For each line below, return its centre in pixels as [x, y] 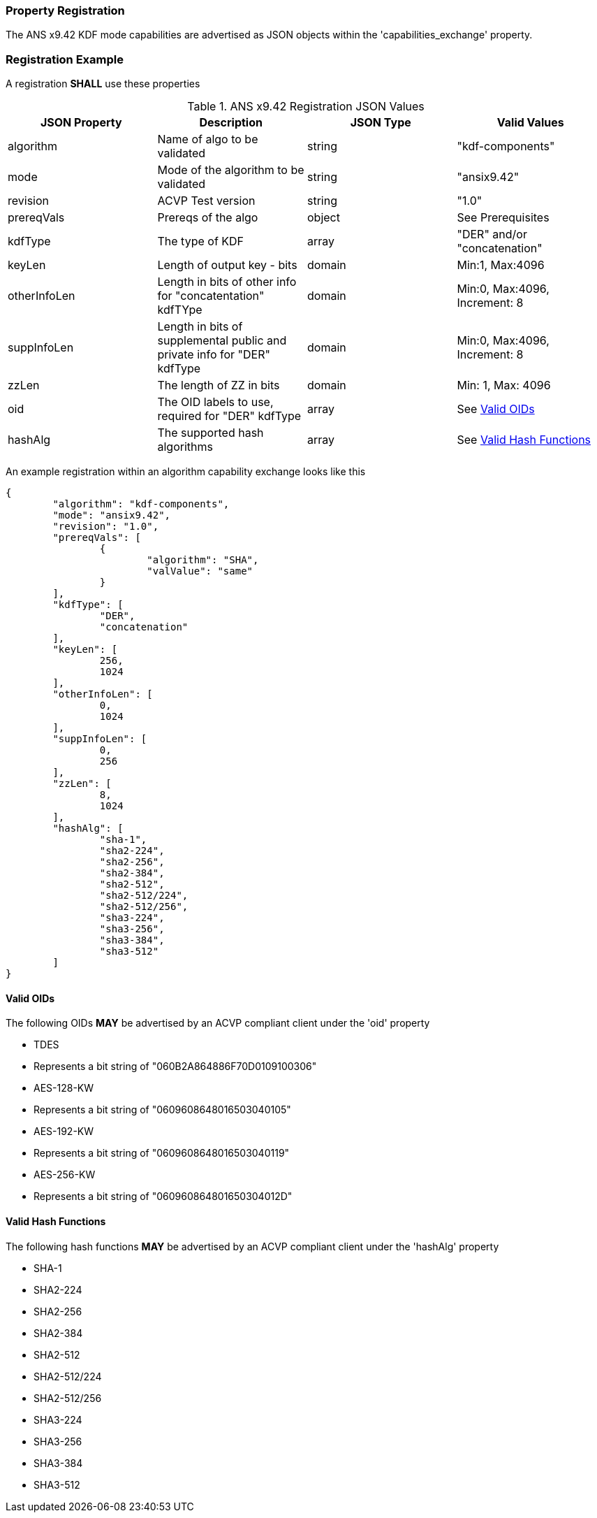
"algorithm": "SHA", [203, 560]
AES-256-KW [65, 1175]
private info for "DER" [214, 355]
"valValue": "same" [200, 571]
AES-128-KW [64, 1088]
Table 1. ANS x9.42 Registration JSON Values [306, 107]
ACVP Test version [206, 201]
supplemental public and [222, 341]
